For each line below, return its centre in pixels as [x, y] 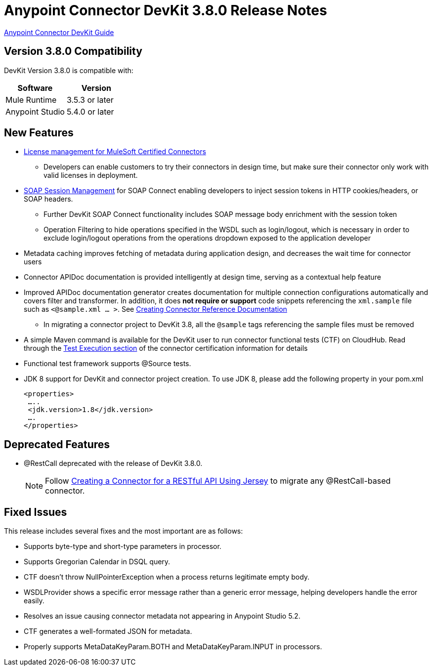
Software [35, 88]
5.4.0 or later [90, 111]
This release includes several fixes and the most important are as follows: [124, 531]
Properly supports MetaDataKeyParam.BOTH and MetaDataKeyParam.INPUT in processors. [173, 647]
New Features [39, 133]
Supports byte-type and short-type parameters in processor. [123, 546]
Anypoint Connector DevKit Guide [59, 32]
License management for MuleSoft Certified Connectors [115, 152]
